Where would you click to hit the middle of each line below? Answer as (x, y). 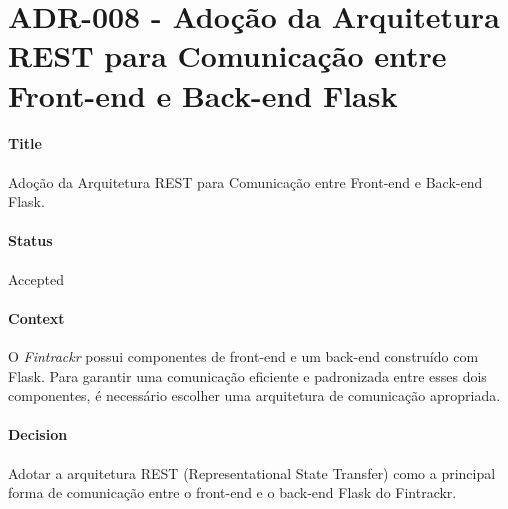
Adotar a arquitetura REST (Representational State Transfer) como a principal (252, 472)
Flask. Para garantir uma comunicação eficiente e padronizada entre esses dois (247, 375)
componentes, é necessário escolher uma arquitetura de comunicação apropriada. (254, 395)
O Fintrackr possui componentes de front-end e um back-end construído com (243, 355)
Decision (38, 434)
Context (36, 317)
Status (30, 240)
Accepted (36, 278)
